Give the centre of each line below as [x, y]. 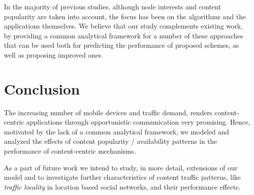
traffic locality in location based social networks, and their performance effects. [122, 186]
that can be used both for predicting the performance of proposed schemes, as [122, 45]
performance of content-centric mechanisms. [70, 151]
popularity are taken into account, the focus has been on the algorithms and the [125, 16]
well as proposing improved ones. [54, 54]
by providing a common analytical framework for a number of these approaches [124, 35]
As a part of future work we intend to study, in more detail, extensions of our [121, 167]
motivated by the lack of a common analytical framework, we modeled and [117, 131]
